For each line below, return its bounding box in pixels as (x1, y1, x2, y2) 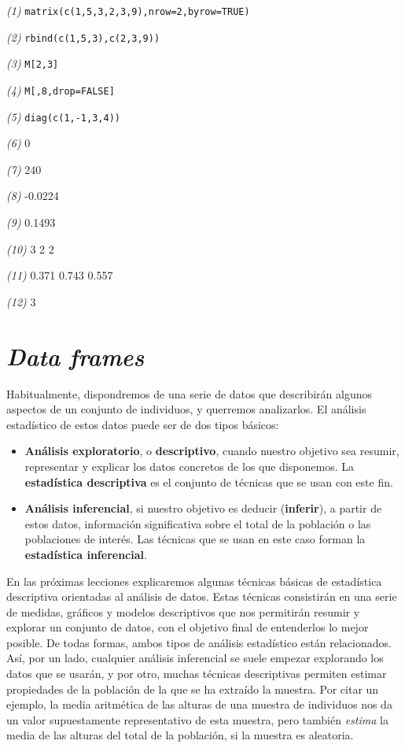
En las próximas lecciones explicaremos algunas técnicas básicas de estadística (6, 572, 382, 589)
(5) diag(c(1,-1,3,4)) (6, 108, 120, 124)
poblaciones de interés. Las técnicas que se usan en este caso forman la (24, 531, 366, 547)
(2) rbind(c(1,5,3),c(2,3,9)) (6, 28, 160, 45)
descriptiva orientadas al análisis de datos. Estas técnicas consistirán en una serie (6, 588, 397, 605)
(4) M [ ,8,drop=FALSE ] (6, 81, 115, 98)
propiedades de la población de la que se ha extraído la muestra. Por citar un (6, 680, 379, 697)
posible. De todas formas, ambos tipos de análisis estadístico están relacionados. (6, 634, 392, 650)
